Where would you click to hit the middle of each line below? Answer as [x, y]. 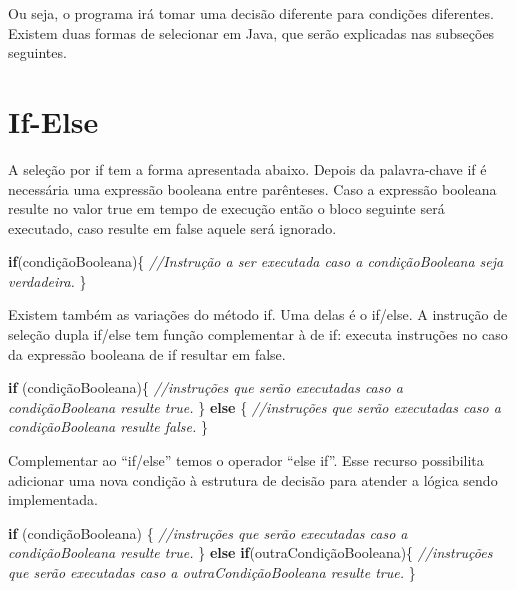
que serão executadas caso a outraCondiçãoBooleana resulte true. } [212, 572]
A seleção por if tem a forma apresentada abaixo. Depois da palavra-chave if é [247, 168]
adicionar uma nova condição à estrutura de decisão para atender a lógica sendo [253, 479]
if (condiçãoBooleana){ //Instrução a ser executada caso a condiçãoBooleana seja [256, 261]
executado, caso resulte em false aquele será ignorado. [172, 227]
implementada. [53, 499]
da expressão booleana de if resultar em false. [147, 353]
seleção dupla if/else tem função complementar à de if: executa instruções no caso [258, 334]
